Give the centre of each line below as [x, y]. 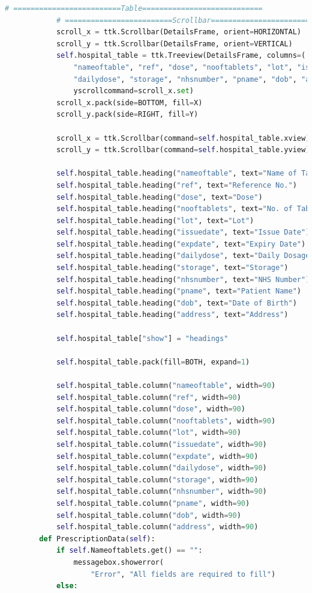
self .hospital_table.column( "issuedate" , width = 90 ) [161, 444]
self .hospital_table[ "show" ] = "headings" [142, 338]
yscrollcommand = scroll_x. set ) [134, 91]
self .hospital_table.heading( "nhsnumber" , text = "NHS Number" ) [183, 279]
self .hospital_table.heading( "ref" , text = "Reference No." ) [176, 185]
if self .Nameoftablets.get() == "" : [129, 551]
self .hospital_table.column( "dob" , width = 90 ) [148, 515]
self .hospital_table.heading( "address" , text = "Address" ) [172, 315]
